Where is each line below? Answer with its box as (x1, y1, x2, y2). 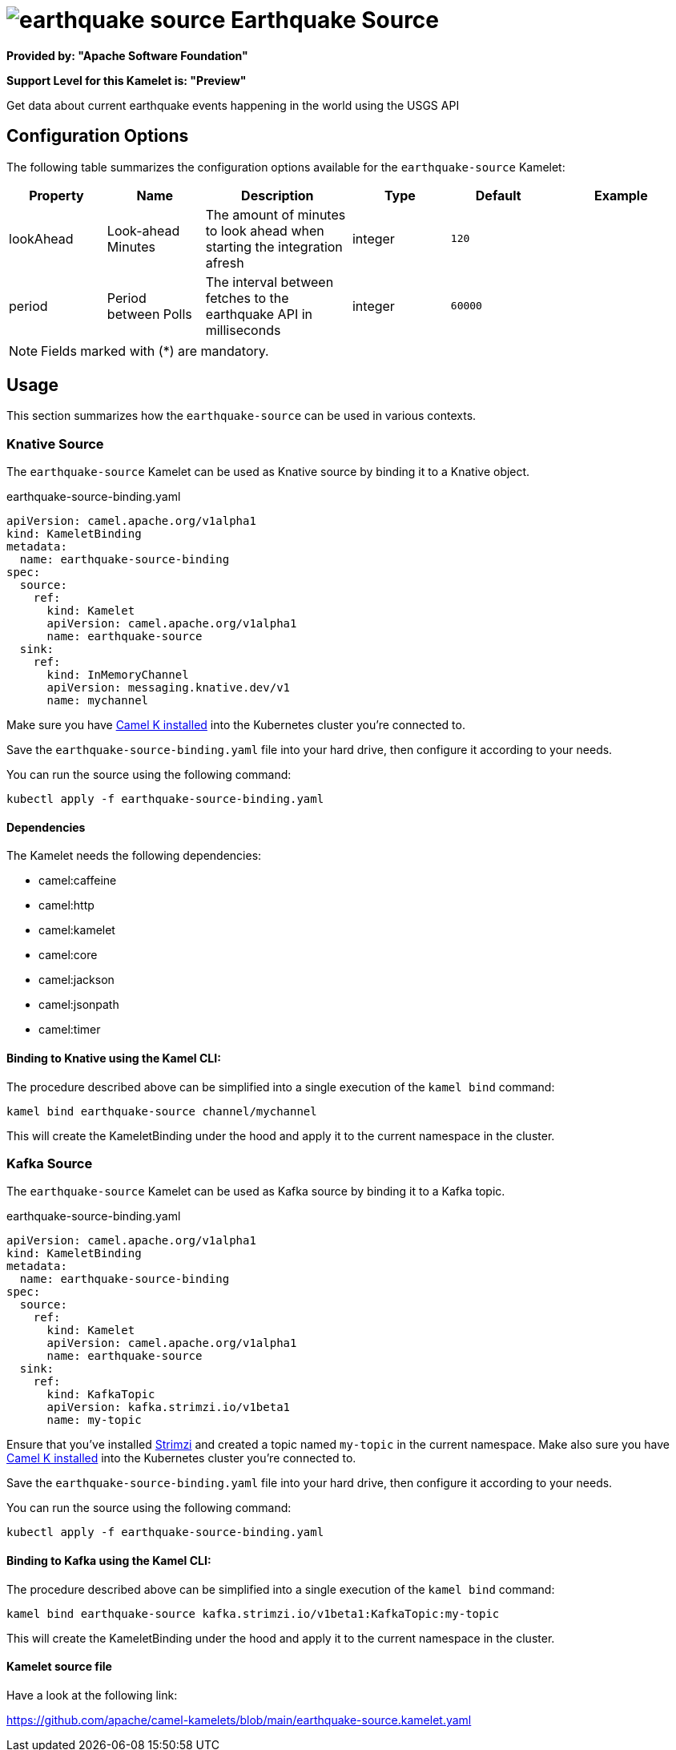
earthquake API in (205, 305, 312, 322)
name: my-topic (46, 1413, 142, 1427)
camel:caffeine (38, 873, 117, 888)
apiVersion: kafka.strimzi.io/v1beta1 (46, 1401, 291, 1414)
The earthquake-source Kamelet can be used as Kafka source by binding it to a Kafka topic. (6, 1184, 505, 1199)
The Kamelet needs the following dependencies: (6, 849, 262, 863)
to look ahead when (205, 222, 324, 239)
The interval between (205, 273, 334, 290)
